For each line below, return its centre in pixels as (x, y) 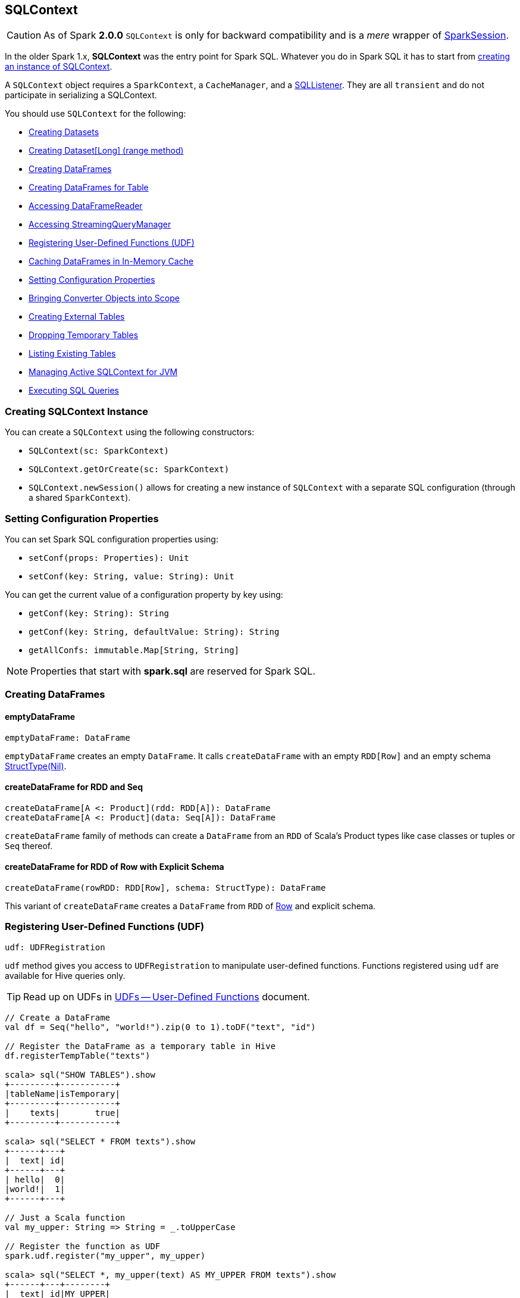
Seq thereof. (29, 845)
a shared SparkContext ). (80, 498)
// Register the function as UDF (83, 1246)
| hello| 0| (35, 1179)
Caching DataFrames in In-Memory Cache (111, 261)
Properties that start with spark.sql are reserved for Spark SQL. (173, 671)
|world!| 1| (35, 1189)
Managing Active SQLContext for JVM (103, 372)
